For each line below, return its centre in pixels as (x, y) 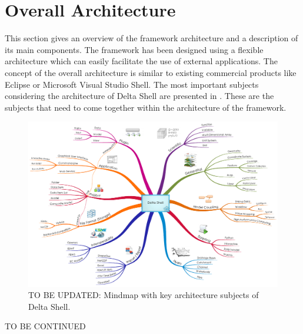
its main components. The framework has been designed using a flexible (134, 49)
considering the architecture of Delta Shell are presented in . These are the (139, 96)
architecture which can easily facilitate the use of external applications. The (141, 61)
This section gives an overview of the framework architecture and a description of (151, 38)
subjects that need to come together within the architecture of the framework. (146, 107)
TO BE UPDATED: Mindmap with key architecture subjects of (144, 295)
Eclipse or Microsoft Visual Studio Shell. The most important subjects (132, 84)
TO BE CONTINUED (45, 326)
